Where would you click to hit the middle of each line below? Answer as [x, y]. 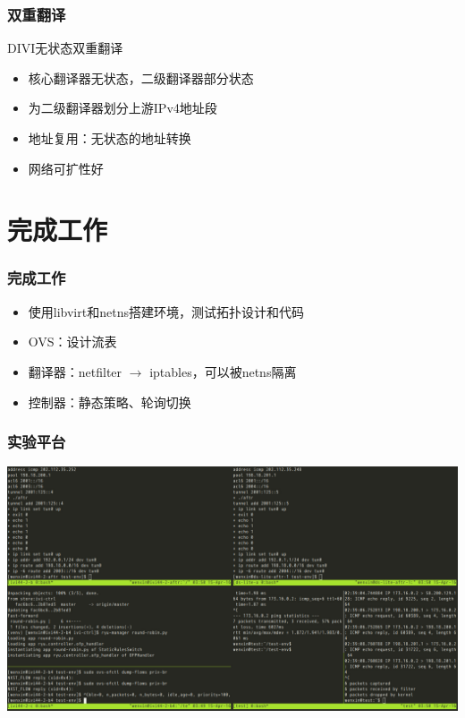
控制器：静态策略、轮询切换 [110, 402]
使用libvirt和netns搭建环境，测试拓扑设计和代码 [166, 311]
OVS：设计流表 [72, 342]
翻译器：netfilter [75, 371]
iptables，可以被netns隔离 [223, 371]
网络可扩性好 [66, 168]
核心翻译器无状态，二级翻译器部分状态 [141, 77]
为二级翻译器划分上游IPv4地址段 [123, 108]
